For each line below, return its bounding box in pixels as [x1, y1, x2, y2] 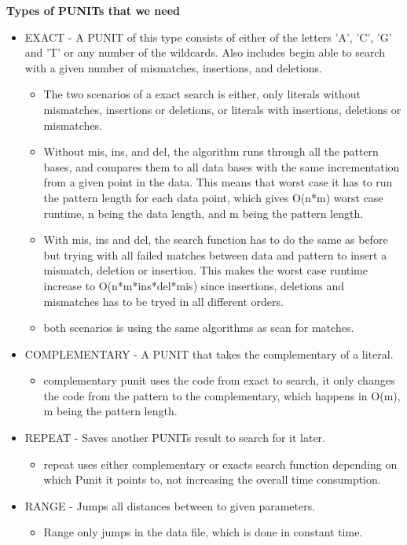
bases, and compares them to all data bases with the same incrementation [43, 158, 400, 175]
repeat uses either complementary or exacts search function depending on [43, 455, 398, 472]
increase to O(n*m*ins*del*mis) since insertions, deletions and [43, 277, 345, 293]
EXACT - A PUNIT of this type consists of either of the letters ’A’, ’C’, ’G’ [24, 28, 392, 45]
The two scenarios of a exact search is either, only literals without [43, 86, 361, 102]
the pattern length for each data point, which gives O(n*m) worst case [43, 189, 383, 205]
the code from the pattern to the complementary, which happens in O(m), [43, 387, 401, 403]
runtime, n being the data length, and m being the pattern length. [43, 204, 364, 221]
